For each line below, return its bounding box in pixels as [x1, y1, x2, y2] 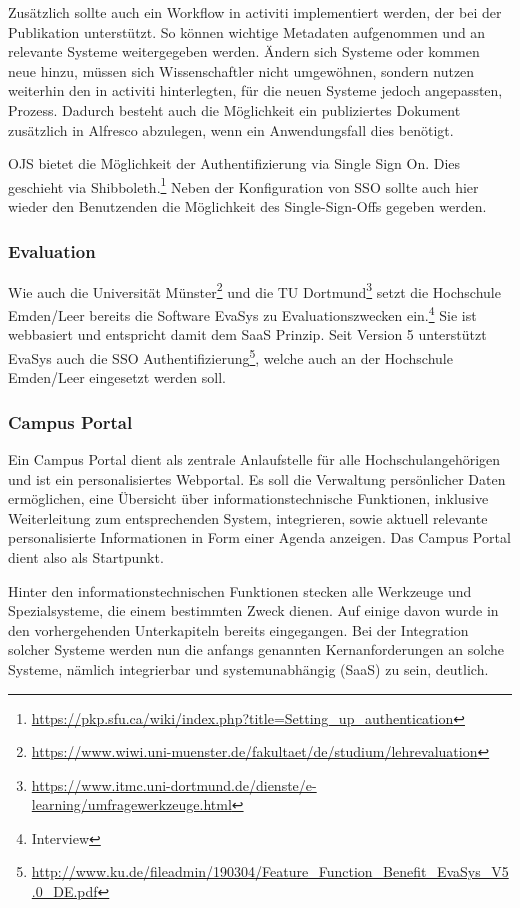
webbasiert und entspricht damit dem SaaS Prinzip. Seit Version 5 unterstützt [8, 324, 487, 345]
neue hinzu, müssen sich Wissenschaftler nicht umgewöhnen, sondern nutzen [8, 60, 475, 81]
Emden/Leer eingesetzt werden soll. [8, 367, 226, 388]
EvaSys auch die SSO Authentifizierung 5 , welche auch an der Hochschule [8, 344, 453, 368]
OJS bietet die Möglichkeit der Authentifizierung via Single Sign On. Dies [8, 153, 461, 174]
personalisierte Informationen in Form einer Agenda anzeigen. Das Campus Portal [8, 527, 511, 548]
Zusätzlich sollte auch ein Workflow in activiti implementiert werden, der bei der [8, 2, 502, 22]
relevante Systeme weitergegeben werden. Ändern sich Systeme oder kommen [8, 41, 480, 62]
